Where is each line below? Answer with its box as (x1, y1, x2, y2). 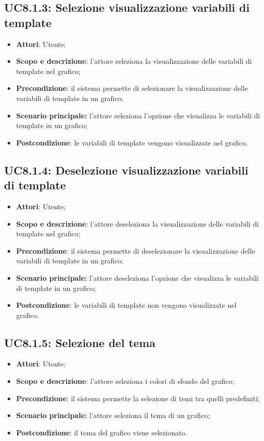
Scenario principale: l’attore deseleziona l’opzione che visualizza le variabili (16, 272, 259, 283)
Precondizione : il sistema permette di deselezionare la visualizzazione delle (16, 245, 255, 256)
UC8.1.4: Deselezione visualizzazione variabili (4, 162, 249, 178)
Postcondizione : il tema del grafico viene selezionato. (16, 427, 187, 437)
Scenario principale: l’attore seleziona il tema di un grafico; (16, 410, 210, 421)
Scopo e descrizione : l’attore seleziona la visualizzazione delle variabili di (16, 56, 252, 66)
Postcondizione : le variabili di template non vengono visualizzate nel (16, 300, 237, 310)
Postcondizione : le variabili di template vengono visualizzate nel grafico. (16, 137, 248, 148)
